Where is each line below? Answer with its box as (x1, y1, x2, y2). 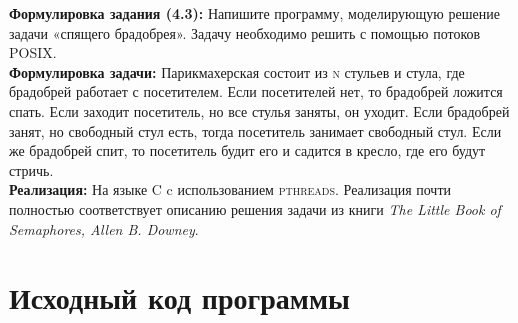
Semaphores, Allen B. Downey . (9, 218, 199, 239)
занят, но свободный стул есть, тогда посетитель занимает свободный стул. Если (9, 120, 502, 141)
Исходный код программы (9, 277, 350, 318)
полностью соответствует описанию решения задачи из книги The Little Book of (9, 198, 501, 219)
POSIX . (9, 42, 57, 63)
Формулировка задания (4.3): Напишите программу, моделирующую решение (9, 3, 500, 23)
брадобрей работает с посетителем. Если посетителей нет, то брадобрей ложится (9, 81, 503, 102)
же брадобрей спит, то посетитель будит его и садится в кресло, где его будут (9, 140, 486, 161)
